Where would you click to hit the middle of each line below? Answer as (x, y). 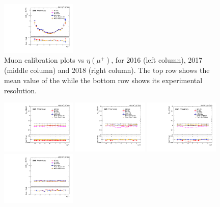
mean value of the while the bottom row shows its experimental (103, 80)
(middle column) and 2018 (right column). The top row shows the (107, 70)
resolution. (20, 90)
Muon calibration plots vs (44, 60)
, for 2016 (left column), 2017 (157, 60)
